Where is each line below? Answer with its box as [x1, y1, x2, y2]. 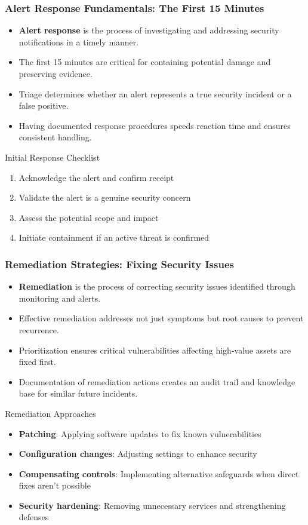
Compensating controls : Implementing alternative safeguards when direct [19, 467, 299, 480]
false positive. [19, 99, 69, 112]
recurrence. [19, 323, 59, 336]
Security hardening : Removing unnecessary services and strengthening [19, 499, 286, 511]
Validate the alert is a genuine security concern [19, 191, 191, 204]
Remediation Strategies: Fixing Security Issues [5, 256, 234, 271]
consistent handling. [19, 131, 92, 143]
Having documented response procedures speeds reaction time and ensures [19, 119, 291, 131]
